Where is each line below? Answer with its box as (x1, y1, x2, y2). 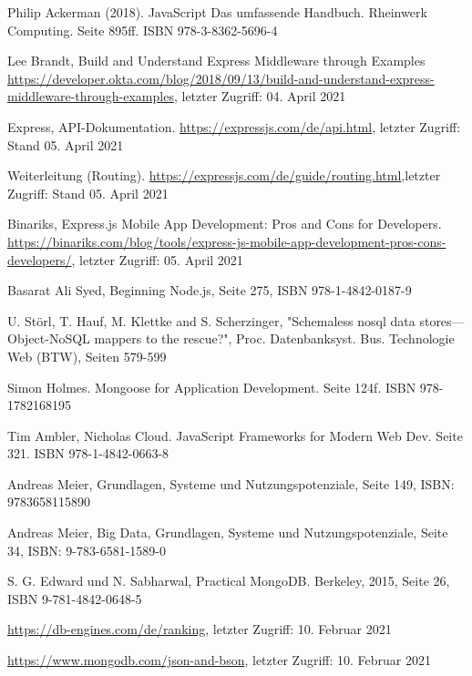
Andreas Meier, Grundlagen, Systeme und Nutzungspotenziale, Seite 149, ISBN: (7, 474, 455, 493)
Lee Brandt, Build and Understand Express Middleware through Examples (7, 51, 426, 70)
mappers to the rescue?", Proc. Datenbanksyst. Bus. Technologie (94, 329, 455, 348)
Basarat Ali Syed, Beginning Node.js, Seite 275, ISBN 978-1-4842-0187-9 (7, 281, 412, 300)
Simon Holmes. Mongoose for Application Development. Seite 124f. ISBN (7, 377, 416, 396)
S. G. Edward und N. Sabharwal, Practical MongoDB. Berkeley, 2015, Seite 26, (7, 571, 450, 590)
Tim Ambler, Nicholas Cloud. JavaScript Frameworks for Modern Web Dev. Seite (7, 425, 463, 445)
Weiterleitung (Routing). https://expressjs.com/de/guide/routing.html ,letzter (7, 166, 441, 185)
